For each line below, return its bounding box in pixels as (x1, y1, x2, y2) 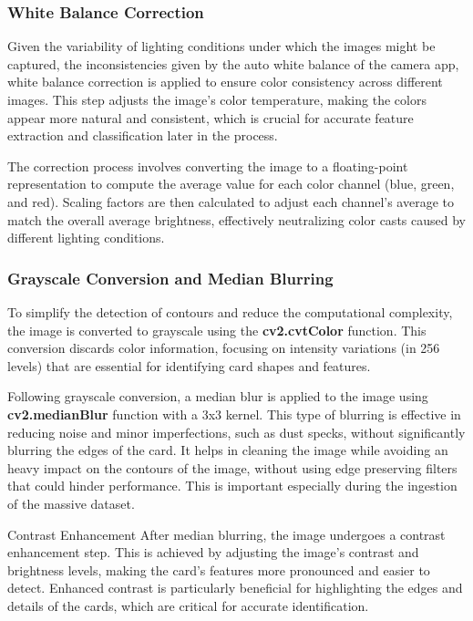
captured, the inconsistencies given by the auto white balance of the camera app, (7, 54, 459, 73)
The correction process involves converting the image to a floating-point (7, 156, 408, 175)
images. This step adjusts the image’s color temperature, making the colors (7, 90, 427, 109)
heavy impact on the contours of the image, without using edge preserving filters (7, 458, 458, 477)
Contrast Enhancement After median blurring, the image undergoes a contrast (7, 524, 446, 543)
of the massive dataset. (7, 493, 135, 512)
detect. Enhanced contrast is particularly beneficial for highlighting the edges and (7, 578, 463, 597)
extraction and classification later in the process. (7, 126, 278, 145)
